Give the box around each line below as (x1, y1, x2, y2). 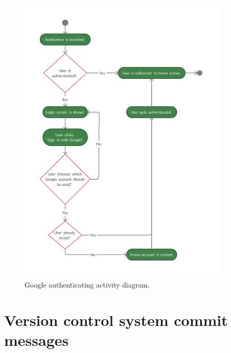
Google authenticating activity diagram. (25, 279, 150, 290)
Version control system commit (4, 309, 228, 330)
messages (4, 329, 69, 350)
